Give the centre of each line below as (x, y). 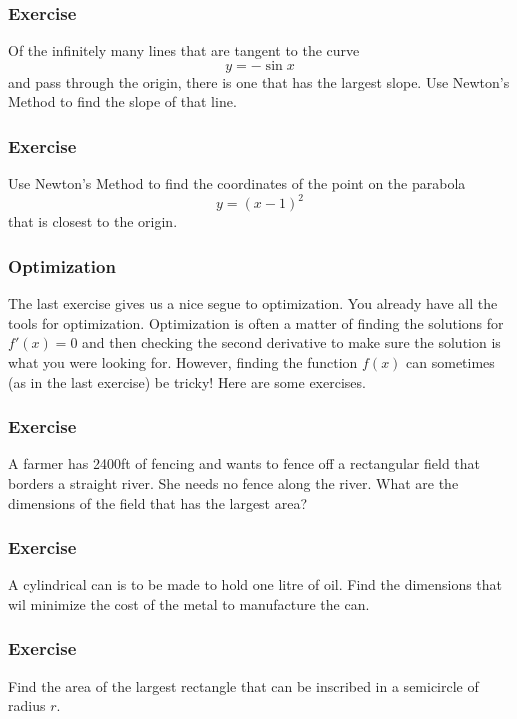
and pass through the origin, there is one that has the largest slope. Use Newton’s (259, 81)
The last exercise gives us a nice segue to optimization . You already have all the (253, 303)
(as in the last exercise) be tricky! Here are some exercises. (187, 381)
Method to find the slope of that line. (122, 101)
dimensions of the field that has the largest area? (158, 502)
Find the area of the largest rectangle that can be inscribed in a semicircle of (243, 685)
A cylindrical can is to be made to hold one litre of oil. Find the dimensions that (255, 584)
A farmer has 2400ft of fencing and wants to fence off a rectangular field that (244, 463)
